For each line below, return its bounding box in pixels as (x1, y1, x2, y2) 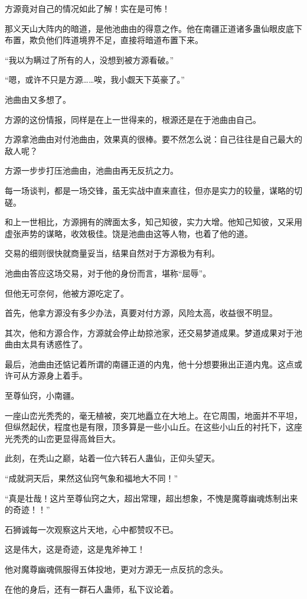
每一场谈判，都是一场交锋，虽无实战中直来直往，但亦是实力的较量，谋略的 (5, 184, 294, 196)
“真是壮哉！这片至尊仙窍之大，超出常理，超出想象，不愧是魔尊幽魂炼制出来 (5, 491, 298, 504)
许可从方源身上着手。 (5, 369, 87, 382)
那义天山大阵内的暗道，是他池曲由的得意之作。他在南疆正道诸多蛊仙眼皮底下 (5, 22, 302, 34)
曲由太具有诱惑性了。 (5, 338, 87, 350)
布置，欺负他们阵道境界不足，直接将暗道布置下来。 (5, 34, 203, 46)
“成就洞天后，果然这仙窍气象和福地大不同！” (5, 472, 178, 484)
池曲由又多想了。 (5, 93, 71, 105)
